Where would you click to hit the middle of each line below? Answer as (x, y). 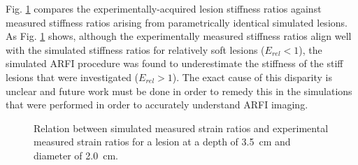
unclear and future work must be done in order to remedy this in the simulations (179, 91)
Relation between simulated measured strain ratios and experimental (181, 128)
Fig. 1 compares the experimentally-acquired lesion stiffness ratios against (164, 8)
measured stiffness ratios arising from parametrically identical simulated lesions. (177, 22)
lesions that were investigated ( (72, 77)
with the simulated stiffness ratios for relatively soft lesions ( (135, 49)
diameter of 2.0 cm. (76, 155)
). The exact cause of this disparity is (252, 77)
